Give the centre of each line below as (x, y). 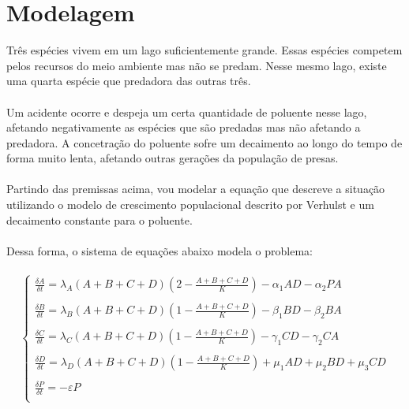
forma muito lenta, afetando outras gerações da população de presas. (173, 158)
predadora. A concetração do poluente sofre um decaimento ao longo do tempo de (204, 142)
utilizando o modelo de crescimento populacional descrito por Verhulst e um (190, 204)
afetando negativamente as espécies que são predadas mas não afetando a (184, 127)
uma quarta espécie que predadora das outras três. (129, 81)
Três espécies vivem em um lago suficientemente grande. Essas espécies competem (204, 50)
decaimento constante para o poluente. (99, 219)
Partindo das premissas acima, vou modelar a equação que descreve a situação (196, 189)
